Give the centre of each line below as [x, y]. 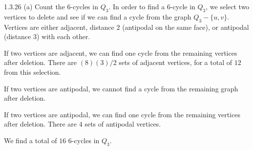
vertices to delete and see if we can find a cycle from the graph [98, 16]
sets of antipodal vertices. [123, 124]
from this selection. [32, 72]
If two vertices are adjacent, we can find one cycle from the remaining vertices [121, 53]
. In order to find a [137, 6]
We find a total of [31, 140]
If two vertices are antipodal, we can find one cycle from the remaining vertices [122, 114]
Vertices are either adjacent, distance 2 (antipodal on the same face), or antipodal [126, 27]
